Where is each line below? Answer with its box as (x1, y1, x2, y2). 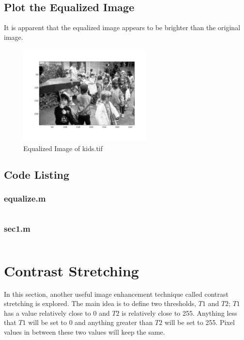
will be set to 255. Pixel (164, 317, 235, 327)
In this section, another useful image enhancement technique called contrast (4, 289, 229, 299)
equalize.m (4, 192, 46, 204)
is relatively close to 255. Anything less (122, 307, 237, 318)
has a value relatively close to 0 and (4, 307, 110, 318)
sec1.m (4, 222, 30, 235)
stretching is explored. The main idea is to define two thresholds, (4, 298, 197, 308)
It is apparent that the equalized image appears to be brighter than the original (4, 22, 241, 33)
